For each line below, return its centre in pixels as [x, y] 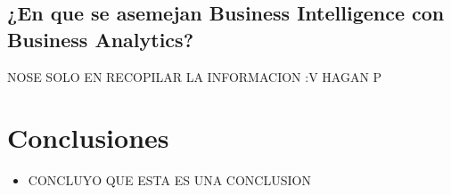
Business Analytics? [101, 39]
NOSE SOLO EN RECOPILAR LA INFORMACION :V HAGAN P [195, 76]
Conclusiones [88, 138]
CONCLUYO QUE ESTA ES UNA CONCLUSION [169, 180]
